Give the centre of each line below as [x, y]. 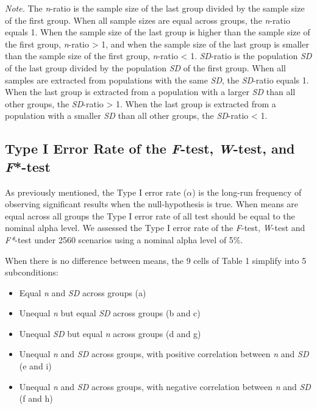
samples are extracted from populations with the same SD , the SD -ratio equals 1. [157, 80]
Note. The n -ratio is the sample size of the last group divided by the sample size [155, 8]
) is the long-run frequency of [247, 192]
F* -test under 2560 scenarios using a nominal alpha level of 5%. [124, 239]
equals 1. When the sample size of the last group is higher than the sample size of [158, 32]
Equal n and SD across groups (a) [83, 292]
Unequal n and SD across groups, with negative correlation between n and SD [165, 386]
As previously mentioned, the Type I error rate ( [96, 192]
